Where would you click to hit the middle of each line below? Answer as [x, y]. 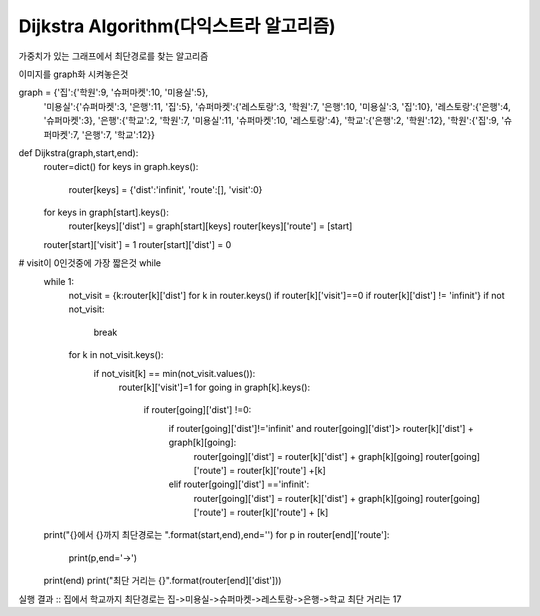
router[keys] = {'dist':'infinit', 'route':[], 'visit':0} [165, 189]
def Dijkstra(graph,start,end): [78, 152]
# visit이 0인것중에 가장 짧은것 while [90, 263]
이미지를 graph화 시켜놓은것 [73, 74]
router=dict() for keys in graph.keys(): [121, 167]
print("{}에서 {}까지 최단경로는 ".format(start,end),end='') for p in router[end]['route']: [216, 535]
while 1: [59, 281]
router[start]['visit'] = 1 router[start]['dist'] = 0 [137, 244]
